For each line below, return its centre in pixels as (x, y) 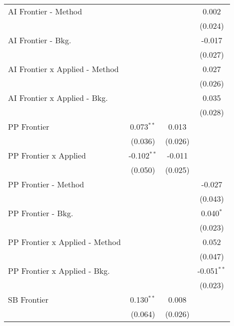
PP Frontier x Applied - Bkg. (59, 271)
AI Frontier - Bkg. (40, 40)
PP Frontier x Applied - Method (65, 242)
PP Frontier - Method (46, 184)
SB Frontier (28, 299)
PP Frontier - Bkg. (41, 213)
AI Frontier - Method (45, 11)
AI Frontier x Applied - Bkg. (58, 98)
